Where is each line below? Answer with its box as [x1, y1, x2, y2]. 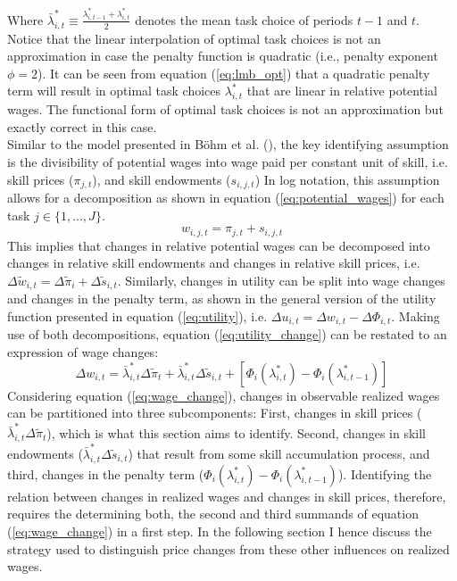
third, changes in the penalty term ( [7, 464, 204, 483]
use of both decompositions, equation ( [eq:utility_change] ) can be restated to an [7, 325, 447, 344]
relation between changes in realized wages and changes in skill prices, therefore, [7, 486, 446, 505]
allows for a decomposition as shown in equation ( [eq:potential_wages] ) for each [7, 188, 445, 207]
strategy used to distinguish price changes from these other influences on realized [7, 539, 450, 558]
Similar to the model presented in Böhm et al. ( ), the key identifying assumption [7, 135, 449, 154]
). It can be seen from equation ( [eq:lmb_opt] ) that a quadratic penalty [37, 63, 430, 82]
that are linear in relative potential [246, 81, 437, 100]
